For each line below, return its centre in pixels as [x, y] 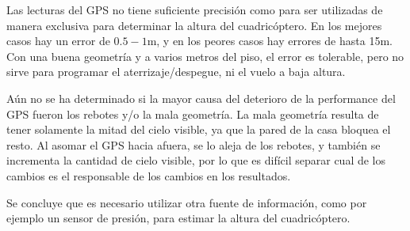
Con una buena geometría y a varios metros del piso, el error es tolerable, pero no [205, 56]
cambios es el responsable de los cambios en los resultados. [149, 175]
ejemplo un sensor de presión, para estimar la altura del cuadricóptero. [178, 218]
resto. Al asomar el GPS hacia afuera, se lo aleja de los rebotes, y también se [194, 144]
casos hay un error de [58, 41]
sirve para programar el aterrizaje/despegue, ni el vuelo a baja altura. [176, 72]
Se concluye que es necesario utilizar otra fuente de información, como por [187, 202]
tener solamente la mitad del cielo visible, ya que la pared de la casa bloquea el [199, 129]
